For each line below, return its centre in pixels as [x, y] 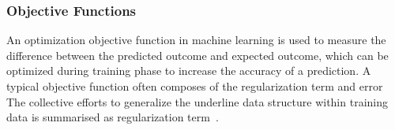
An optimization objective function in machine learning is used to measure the [196, 40]
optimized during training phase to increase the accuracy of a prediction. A [189, 71]
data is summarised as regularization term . [113, 117]
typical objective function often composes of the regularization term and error [195, 86]
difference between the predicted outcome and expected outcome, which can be [197, 55]
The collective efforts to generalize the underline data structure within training [197, 101]
